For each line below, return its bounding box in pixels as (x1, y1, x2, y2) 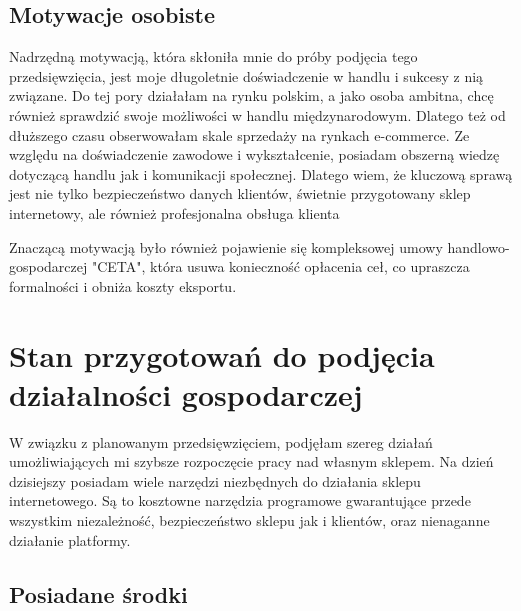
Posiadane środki (9, 578, 188, 609)
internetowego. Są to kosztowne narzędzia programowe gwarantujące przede (9, 490, 471, 511)
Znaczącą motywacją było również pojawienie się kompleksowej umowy (9, 236, 443, 257)
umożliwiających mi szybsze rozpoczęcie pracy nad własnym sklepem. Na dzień (9, 451, 494, 472)
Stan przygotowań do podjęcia (9, 334, 435, 375)
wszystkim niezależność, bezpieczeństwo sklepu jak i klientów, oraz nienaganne (9, 510, 490, 531)
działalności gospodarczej (9, 373, 363, 414)
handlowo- (447, 236, 510, 257)
